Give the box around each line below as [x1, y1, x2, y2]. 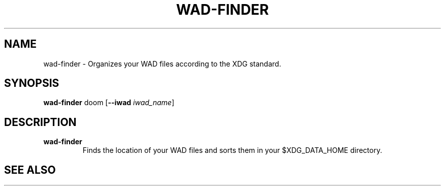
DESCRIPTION [4, 115, 77, 129]
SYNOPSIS [4, 77, 59, 90]
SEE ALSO [4, 163, 56, 176]
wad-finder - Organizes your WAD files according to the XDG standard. [43, 59, 281, 68]
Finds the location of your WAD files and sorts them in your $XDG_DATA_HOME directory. [82, 146, 383, 155]
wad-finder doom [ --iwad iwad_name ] [43, 98, 175, 107]
